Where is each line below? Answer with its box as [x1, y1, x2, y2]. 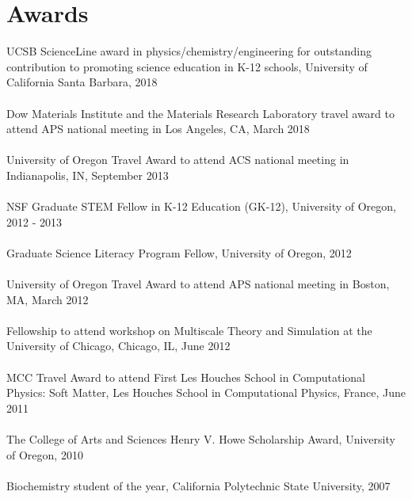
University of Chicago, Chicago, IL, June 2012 [6, 337, 231, 354]
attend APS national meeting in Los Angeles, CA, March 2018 [6, 120, 310, 137]
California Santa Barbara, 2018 [6, 74, 158, 90]
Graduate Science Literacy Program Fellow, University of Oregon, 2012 [6, 244, 352, 261]
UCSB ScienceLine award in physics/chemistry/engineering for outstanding [6, 43, 372, 59]
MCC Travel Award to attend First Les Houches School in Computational [6, 368, 366, 385]
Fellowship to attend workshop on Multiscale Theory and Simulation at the [6, 322, 372, 338]
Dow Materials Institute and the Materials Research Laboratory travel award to [6, 105, 395, 121]
